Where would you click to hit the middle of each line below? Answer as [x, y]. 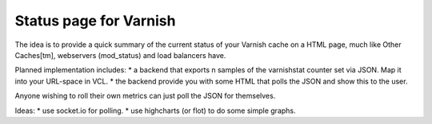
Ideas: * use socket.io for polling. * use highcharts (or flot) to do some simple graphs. [155, 110]
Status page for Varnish [95, 21]
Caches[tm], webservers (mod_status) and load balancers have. [120, 55]
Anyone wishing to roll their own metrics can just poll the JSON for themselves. [145, 96]
